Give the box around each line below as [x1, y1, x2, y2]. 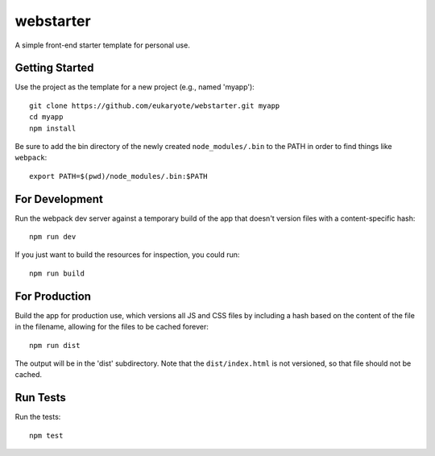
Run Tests [14, 391, 66, 404]
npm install [29, 123, 77, 133]
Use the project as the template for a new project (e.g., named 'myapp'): [14, 82, 255, 92]
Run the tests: [14, 412, 61, 422]
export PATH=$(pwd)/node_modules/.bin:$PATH [29, 172, 209, 180]
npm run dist [29, 341, 81, 350]
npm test [29, 431, 64, 440]
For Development [14, 192, 104, 205]
